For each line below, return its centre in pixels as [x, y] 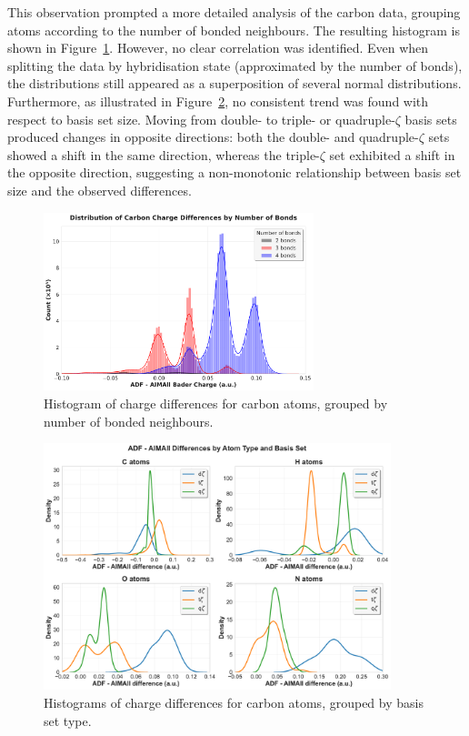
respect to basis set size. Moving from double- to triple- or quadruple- [201, 119]
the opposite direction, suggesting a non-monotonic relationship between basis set [234, 172]
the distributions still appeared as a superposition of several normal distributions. [234, 83]
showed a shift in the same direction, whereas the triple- [164, 154]
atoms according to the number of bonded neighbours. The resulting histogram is [234, 30]
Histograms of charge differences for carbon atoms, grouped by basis [234, 703]
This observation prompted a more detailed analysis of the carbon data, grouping [234, 12]
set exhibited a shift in [392, 154]
